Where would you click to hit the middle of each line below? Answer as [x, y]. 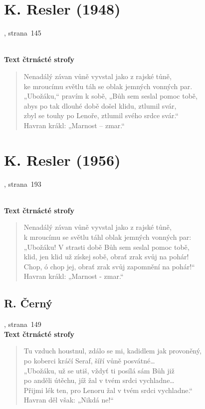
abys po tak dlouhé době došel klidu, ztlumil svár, [100, 105]
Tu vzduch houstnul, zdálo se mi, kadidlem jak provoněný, [112, 351]
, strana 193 [23, 183]
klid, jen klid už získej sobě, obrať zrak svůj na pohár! [106, 257]
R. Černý [28, 303]
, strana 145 [23, 33]
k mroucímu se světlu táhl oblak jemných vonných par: [107, 237]
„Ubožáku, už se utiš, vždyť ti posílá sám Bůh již [99, 370]
